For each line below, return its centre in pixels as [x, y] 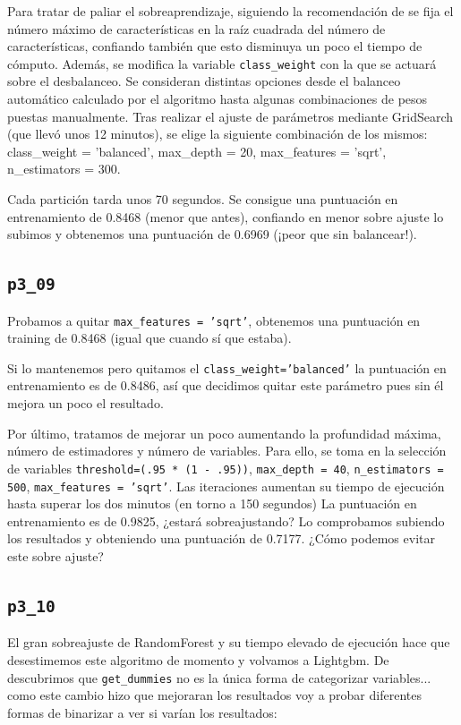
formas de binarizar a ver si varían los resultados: [142, 712]
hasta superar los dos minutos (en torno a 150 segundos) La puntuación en [212, 503]
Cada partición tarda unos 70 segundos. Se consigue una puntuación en [203, 199]
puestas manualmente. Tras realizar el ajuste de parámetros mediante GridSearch [230, 116]
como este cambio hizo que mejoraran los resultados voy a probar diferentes [214, 695]
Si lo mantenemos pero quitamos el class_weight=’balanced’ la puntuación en [227, 367]
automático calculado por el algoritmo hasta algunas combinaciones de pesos [218, 99]
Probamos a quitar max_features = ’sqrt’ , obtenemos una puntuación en [214, 320]
